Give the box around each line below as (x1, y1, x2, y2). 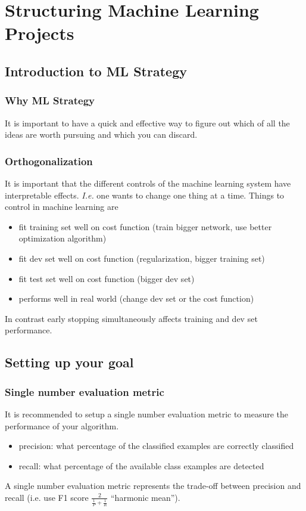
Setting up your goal (5, 353, 134, 371)
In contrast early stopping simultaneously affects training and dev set (5, 312, 258, 324)
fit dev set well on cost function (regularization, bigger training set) (18, 252, 265, 264)
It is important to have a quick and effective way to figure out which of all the (5, 116, 290, 129)
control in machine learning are (5, 200, 118, 213)
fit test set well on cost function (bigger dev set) (18, 272, 195, 284)
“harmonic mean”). (111, 491, 180, 503)
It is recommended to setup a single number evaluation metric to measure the (5, 407, 289, 420)
